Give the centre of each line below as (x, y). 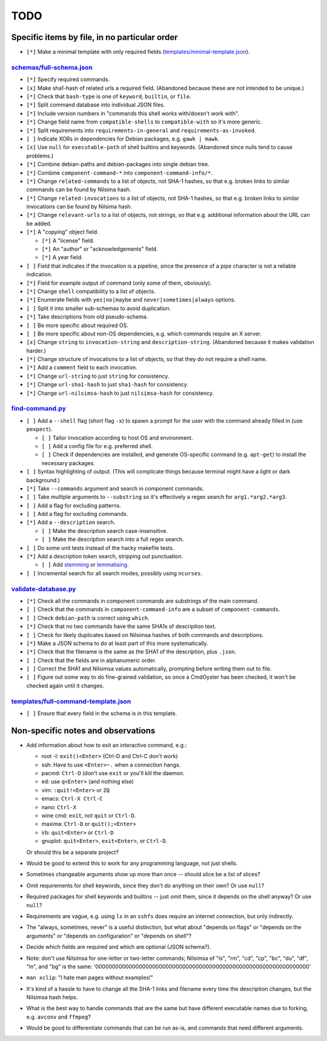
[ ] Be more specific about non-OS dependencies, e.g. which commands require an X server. (144, 334)
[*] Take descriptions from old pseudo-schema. (87, 317)
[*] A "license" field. (68, 240)
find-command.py (39, 409)
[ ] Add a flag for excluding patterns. (74, 505)
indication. (39, 274)
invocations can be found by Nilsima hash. (79, 207)
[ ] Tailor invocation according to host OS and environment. (117, 438)
